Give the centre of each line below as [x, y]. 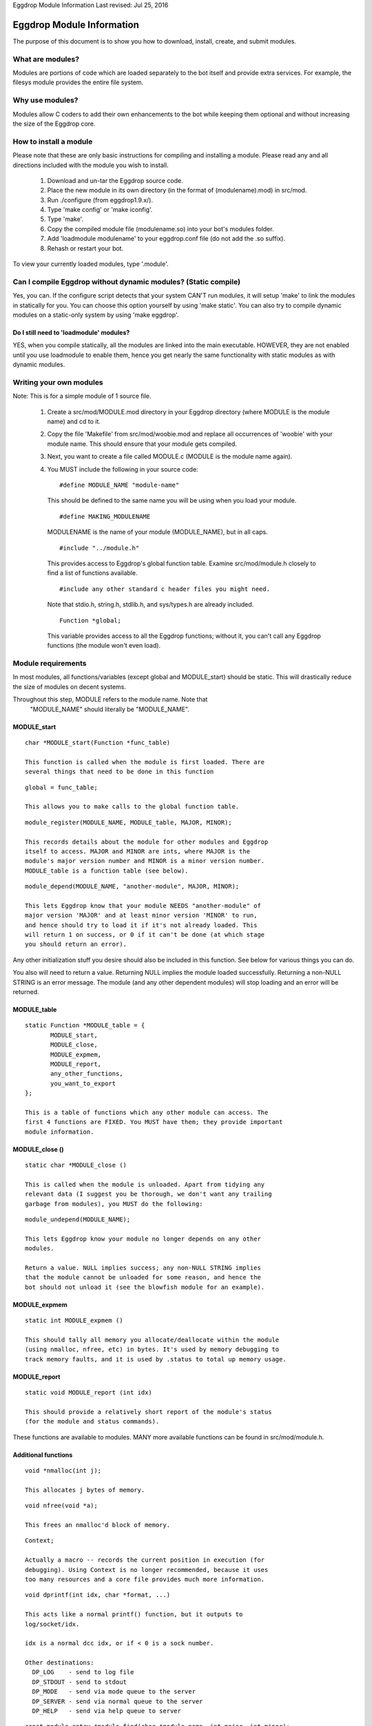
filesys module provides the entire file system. [78, 82]
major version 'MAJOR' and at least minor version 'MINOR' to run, [141, 915]
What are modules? [46, 59]
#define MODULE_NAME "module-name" [120, 485]
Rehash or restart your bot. [85, 248]
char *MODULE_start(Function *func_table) [98, 743]
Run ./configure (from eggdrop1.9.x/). [100, 200]
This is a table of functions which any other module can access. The [147, 1112]
